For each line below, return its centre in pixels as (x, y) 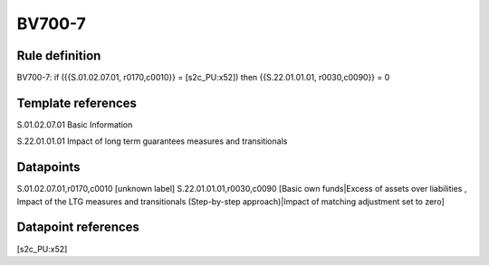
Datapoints (48, 167)
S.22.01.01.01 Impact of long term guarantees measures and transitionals (152, 141)
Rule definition (59, 56)
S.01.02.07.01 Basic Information (75, 124)
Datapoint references (78, 227)
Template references (77, 103)
